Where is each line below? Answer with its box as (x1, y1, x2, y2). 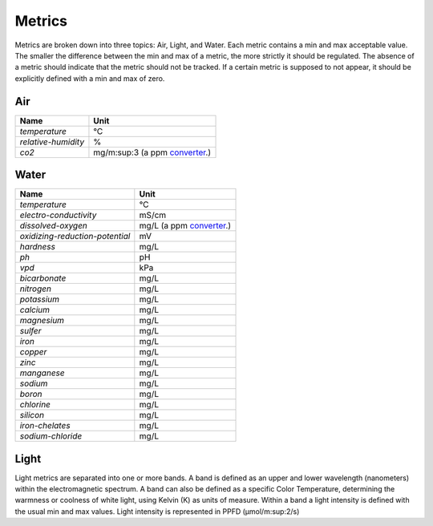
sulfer (19, 326, 42, 337)
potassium (19, 293, 60, 305)
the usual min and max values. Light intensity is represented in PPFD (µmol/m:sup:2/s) (14, 506, 300, 516)
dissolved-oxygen (19, 221, 88, 232)
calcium (19, 305, 51, 316)
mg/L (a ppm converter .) (139, 221, 232, 232)
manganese (19, 367, 65, 378)
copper (19, 346, 47, 358)
